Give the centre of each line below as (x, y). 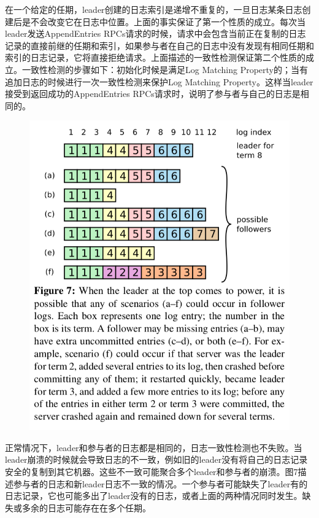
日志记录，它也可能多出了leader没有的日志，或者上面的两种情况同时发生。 (154, 496)
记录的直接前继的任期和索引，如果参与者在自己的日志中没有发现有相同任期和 (159, 45)
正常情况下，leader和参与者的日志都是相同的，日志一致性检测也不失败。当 (154, 447)
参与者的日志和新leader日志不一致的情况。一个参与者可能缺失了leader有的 (160, 483)
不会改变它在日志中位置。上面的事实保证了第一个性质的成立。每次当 (168, 21)
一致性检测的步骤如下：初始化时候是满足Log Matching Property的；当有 (165, 69)
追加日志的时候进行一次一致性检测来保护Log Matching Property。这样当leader (159, 81)
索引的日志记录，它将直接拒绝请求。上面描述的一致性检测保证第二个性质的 (155, 57)
